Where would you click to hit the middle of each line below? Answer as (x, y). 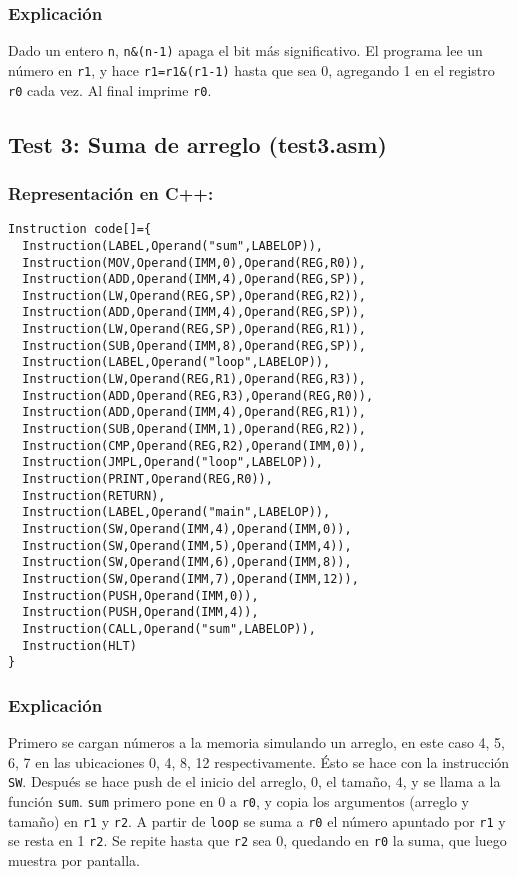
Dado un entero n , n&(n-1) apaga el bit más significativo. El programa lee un (245, 50)
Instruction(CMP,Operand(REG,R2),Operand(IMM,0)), (194, 445)
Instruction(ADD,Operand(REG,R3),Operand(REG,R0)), (198, 395)
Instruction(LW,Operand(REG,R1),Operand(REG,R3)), (194, 379)
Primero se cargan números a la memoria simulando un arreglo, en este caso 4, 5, (257, 742)
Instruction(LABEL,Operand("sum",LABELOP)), (172, 245)
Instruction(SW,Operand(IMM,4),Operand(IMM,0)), (187, 529)
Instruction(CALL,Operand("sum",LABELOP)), (169, 628)
